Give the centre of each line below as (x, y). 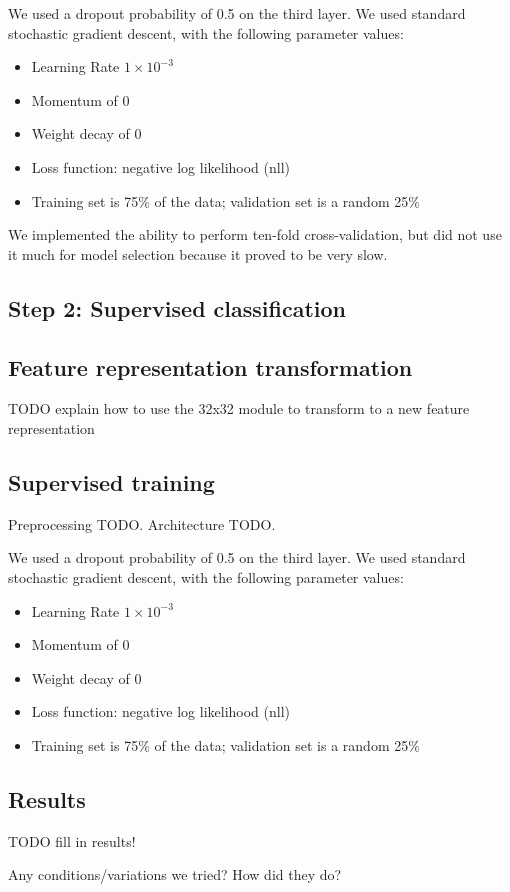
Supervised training (111, 481)
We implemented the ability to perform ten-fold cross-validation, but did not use (255, 234)
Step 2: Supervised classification (177, 307)
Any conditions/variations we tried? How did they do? (175, 874)
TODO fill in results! (72, 840)
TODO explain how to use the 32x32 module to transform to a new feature (239, 408)
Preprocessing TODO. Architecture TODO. (142, 523)
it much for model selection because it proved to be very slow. (198, 253)
